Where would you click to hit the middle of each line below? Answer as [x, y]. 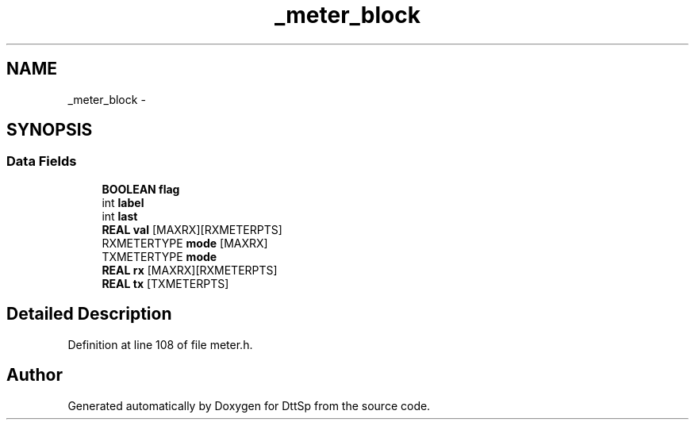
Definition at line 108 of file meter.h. [160, 344]
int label [123, 202]
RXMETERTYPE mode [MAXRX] [185, 243]
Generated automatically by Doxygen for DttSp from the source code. [249, 405]
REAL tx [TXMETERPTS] [165, 283]
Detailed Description [89, 314]
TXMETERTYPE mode [159, 256]
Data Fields [42, 161]
